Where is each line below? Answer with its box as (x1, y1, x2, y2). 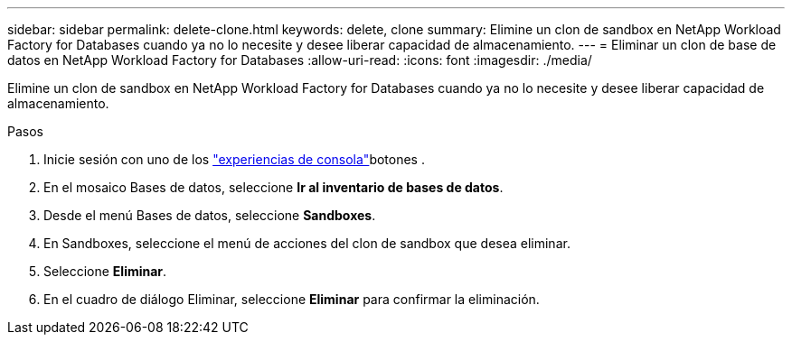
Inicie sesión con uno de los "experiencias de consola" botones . (43, 152, 425, 167)
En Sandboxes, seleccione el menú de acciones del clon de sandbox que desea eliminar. (43, 236, 570, 251)
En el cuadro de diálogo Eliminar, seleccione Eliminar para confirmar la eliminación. (43, 291, 540, 307)
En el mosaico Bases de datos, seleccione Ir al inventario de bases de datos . (43, 180, 504, 195)
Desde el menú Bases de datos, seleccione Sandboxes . (43, 208, 376, 223)
